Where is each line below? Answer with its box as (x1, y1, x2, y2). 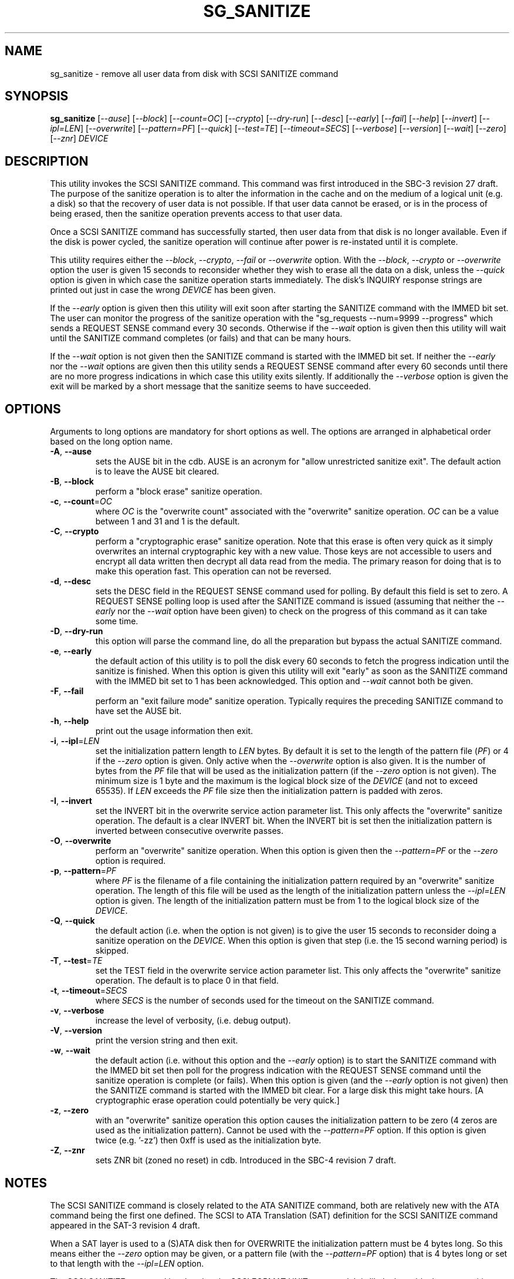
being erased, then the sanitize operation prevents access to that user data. (50, 208, 343, 219)
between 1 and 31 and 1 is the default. (95, 516, 240, 527)
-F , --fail (50, 686, 84, 696)
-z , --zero (50, 1105, 89, 1116)
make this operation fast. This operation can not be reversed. (95, 566, 332, 577)
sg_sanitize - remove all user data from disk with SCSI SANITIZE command (50, 68, 339, 79)
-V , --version (50, 1025, 102, 1036)
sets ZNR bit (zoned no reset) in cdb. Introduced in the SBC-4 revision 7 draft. (95, 1155, 396, 1166)
